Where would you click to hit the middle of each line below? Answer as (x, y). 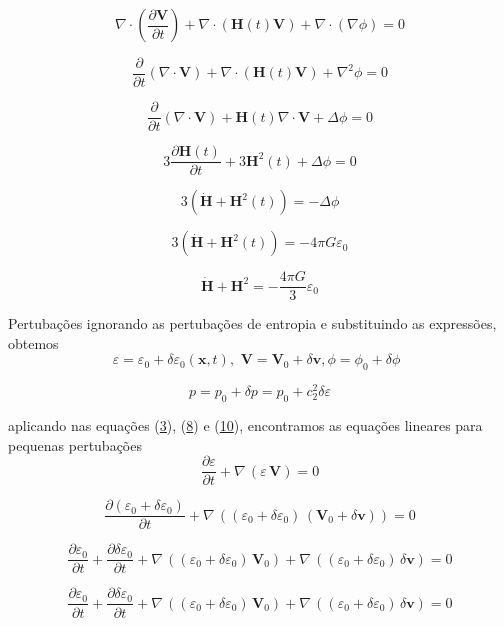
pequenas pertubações (75, 444)
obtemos (33, 342)
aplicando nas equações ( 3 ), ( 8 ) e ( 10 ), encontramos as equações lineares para (245, 425)
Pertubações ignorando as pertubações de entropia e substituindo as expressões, (252, 323)
